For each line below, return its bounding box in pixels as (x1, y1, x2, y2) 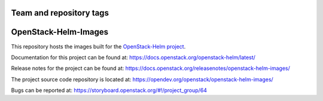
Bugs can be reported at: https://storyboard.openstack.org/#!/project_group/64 (11, 87, 208, 94)
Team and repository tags (11, 8, 109, 18)
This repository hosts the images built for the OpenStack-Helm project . (11, 42, 186, 50)
